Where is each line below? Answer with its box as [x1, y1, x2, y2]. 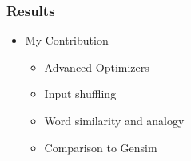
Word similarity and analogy [44, 112, 185, 128]
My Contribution [25, 32, 109, 49]
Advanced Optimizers [44, 58, 149, 75]
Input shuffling [44, 85, 117, 102]
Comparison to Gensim [44, 139, 157, 155]
